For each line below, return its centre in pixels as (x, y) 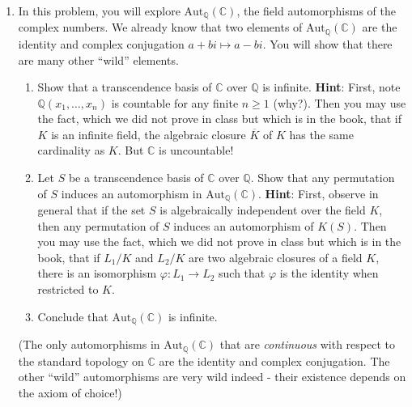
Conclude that (73, 316)
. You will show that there (327, 43)
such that (242, 273)
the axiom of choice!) (70, 392)
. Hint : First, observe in (319, 193)
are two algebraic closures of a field (276, 257)
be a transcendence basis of (136, 178)
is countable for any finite (175, 102)
